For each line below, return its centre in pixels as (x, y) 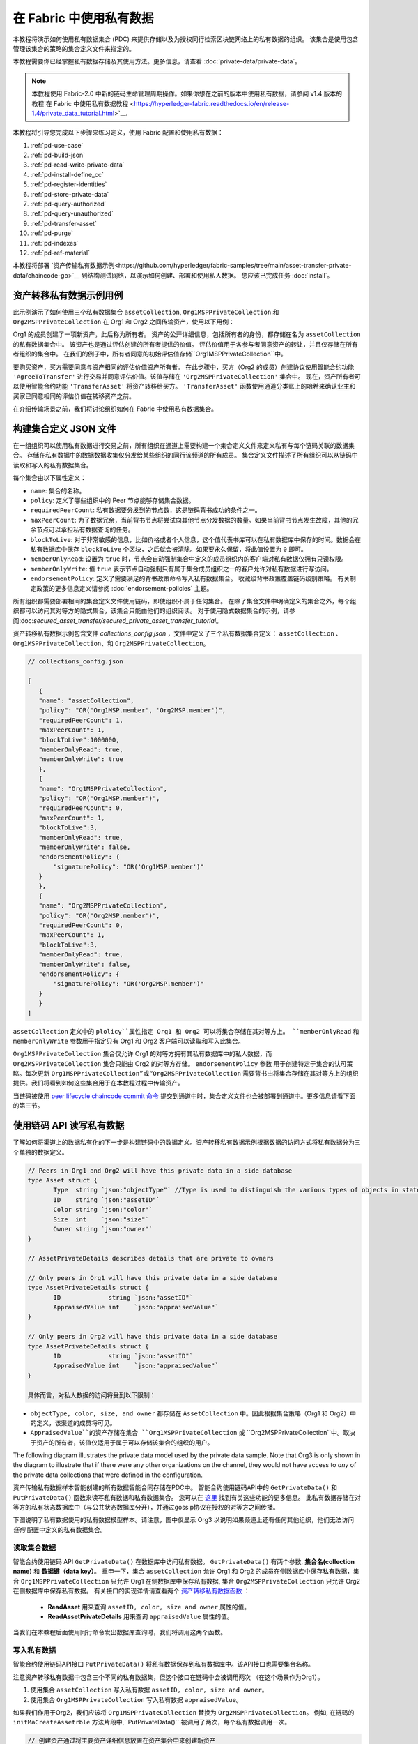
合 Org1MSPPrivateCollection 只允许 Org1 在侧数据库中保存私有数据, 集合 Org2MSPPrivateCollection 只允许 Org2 (187, 1581)
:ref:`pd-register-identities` (69, 184)
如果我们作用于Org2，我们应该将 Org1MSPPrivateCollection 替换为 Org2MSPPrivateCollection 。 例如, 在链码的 (184, 1712)
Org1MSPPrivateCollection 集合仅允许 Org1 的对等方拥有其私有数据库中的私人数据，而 (142, 1054)
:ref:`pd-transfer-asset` (63, 223)
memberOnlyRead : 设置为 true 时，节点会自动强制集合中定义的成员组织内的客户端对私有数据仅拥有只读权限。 (189, 559)
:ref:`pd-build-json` (58, 155)
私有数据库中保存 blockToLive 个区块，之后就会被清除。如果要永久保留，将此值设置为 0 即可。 (169, 549)
